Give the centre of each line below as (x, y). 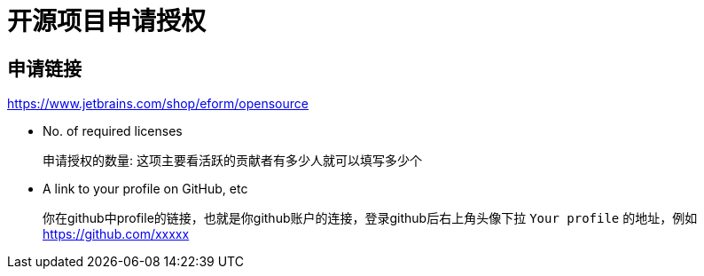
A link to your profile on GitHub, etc (145, 189)
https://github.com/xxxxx (116, 234)
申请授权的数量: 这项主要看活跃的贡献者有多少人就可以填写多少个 (232, 161)
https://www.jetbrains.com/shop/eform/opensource (158, 104)
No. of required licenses (113, 131)
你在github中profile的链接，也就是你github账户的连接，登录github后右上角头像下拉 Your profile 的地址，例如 (370, 218)
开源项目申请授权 (107, 21)
